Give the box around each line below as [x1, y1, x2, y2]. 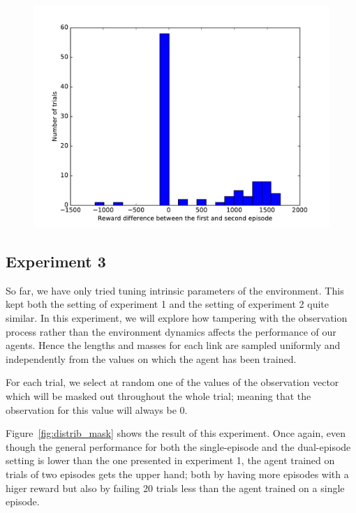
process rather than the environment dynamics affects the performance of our [6, 324, 336, 339]
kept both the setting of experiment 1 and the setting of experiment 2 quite [6, 297, 329, 311]
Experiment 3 [6, 250, 106, 272]
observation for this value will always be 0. [6, 402, 188, 417]
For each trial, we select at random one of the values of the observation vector [6, 375, 339, 389]
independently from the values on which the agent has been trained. [6, 351, 297, 366]
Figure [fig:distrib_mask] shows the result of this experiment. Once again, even [6, 426, 346, 440]
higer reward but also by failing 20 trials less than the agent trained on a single [6, 480, 345, 495]
